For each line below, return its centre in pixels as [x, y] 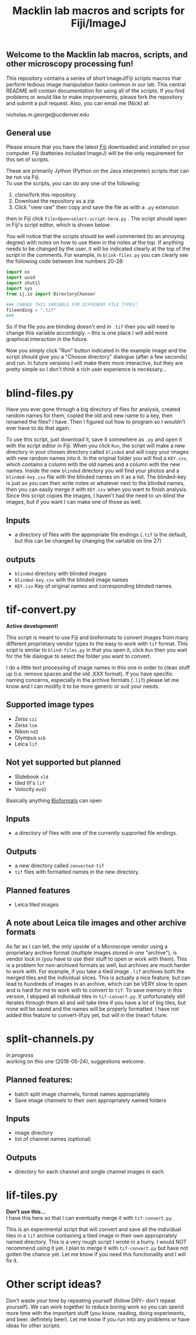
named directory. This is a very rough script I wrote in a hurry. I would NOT [96, 1242]
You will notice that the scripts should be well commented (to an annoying [95, 236]
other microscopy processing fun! [70, 64]
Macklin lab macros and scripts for [99, 11]
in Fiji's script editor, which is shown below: [59, 225]
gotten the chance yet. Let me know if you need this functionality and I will [96, 1254]
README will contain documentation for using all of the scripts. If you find [95, 91]
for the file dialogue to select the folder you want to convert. [79, 656]
